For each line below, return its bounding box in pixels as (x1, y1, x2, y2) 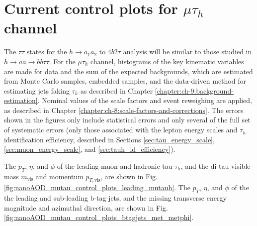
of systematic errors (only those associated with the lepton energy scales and (4, 124, 238, 135)
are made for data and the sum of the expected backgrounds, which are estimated (4, 66, 253, 76)
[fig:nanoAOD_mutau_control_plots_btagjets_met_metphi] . (4, 212, 194, 223)
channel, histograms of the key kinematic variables (90, 56, 244, 66)
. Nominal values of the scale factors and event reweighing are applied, (37, 95, 252, 106)
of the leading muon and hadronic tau (57, 160, 172, 171)
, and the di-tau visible (180, 160, 251, 171)
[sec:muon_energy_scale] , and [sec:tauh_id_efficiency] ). (4, 144, 175, 154)
